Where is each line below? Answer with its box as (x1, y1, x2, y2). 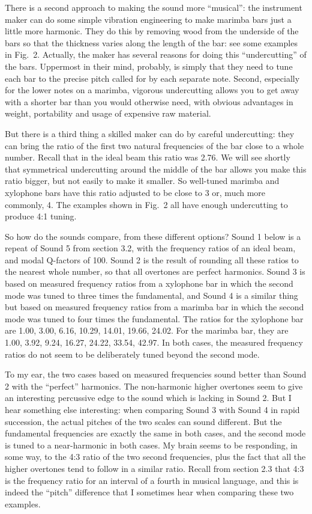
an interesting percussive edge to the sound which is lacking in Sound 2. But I (5, 391, 292, 404)
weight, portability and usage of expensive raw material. (5, 107, 211, 120)
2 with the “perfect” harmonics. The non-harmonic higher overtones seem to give (5, 379, 303, 392)
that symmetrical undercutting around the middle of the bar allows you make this (5, 162, 307, 175)
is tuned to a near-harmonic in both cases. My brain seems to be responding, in (5, 438, 298, 451)
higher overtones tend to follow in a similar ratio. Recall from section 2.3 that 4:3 (5, 462, 304, 474)
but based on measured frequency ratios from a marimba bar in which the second (5, 301, 304, 313)
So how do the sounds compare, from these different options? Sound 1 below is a (5, 230, 301, 242)
